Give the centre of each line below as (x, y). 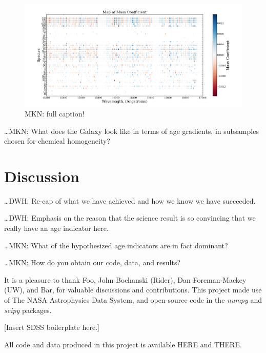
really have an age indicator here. (56, 228)
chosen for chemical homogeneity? (57, 141)
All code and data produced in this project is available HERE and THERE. (123, 344)
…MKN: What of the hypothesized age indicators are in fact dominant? (116, 245)
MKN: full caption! (55, 113)
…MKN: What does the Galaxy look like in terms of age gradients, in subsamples (131, 131)
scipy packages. (28, 310)
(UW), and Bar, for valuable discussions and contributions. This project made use (133, 290)
